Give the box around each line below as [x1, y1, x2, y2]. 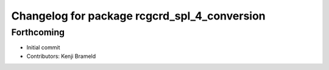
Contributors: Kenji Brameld [26, 52, 96, 60]
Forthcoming [11, 27, 65, 38]
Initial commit [26, 44, 60, 51]
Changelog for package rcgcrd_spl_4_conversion [11, 9, 266, 23]
